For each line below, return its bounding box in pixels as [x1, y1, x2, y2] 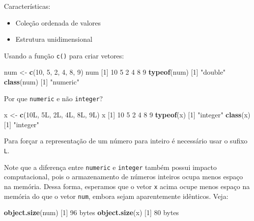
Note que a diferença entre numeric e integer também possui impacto [4, 162, 217, 172]
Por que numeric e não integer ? [4, 93, 103, 103]
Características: [4, 1, 51, 11]
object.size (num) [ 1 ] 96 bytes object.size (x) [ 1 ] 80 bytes [4, 207, 179, 218]
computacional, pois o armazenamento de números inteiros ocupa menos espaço [4, 171, 243, 182]
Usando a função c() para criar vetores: [4, 50, 124, 60]
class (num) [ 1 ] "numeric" [4, 77, 80, 87]
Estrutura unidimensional [15, 34, 92, 44]
